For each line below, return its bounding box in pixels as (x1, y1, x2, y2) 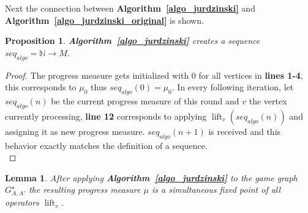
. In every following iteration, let (171, 81, 294, 93)
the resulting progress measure (28, 183, 141, 196)
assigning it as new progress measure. (5, 125, 145, 137)
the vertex (249, 94, 287, 107)
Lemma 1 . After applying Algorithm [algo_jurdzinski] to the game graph (5, 171, 298, 184)
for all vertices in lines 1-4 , (198, 68, 303, 81)
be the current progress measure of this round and (51, 94, 239, 107)
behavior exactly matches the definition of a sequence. (5, 139, 208, 151)
